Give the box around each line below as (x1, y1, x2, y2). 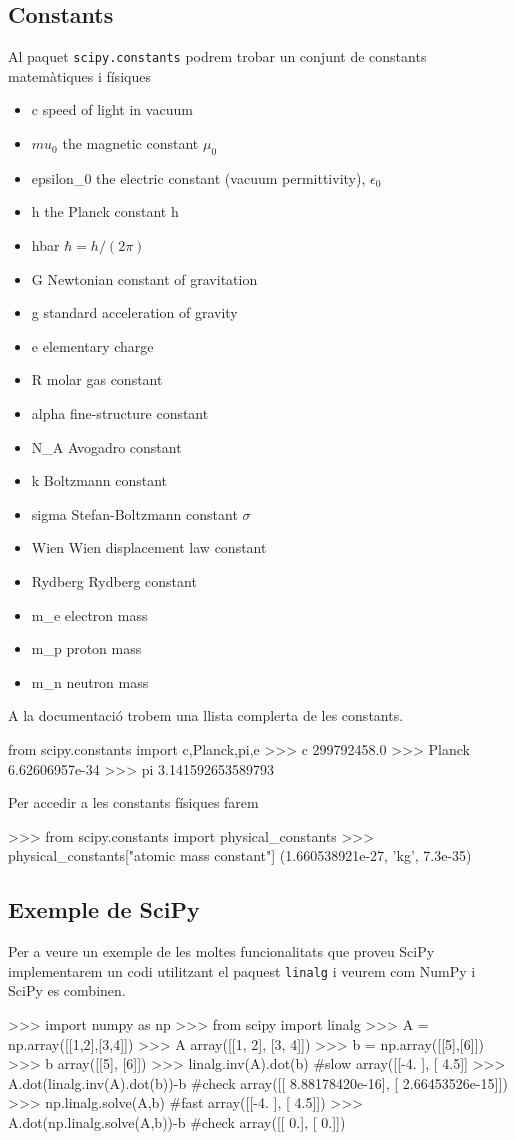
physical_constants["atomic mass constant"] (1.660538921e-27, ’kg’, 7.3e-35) (8, 845, 472, 866)
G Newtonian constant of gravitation (31, 268, 258, 289)
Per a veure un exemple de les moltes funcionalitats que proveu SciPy (8, 941, 435, 962)
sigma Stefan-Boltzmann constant (31, 503, 238, 524)
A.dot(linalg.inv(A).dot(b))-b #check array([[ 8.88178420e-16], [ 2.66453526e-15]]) (8, 1072, 508, 1093)
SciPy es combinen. (8, 980, 126, 1001)
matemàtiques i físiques (8, 65, 151, 86)
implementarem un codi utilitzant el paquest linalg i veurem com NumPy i (8, 960, 476, 981)
